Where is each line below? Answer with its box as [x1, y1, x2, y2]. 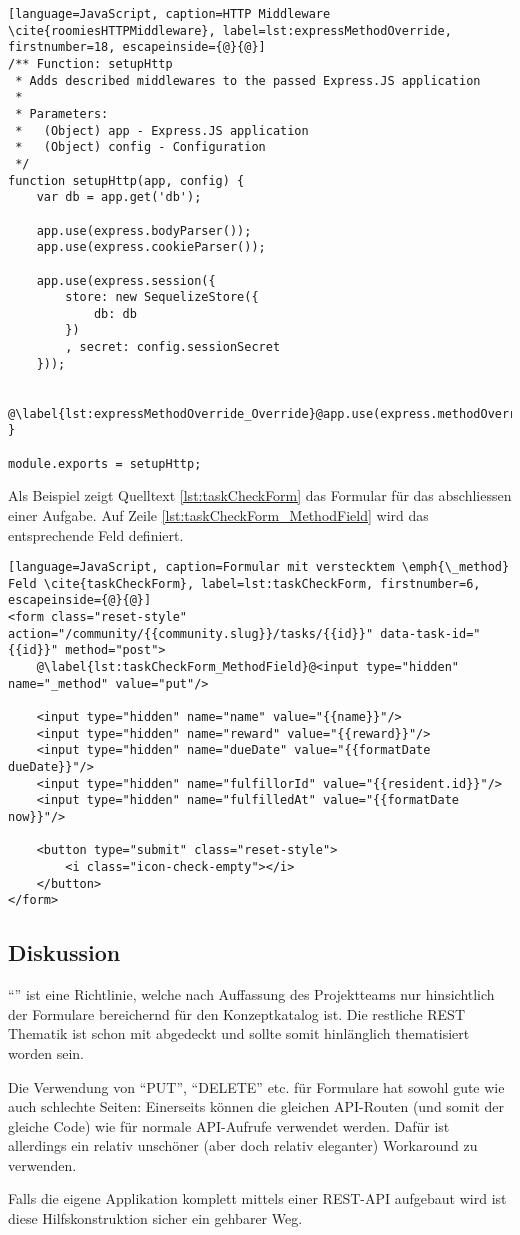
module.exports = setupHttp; [8, 456, 202, 471]
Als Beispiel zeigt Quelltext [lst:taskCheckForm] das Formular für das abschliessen [8, 485, 512, 506]
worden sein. [8, 1042, 84, 1063]
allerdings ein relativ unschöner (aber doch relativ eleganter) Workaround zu [8, 1135, 478, 1156]
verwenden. [8, 1154, 77, 1175]
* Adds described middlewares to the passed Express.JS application [15, 73, 481, 88]
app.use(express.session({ [36, 273, 216, 288]
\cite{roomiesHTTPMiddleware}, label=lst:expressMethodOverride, [8, 23, 452, 38]
